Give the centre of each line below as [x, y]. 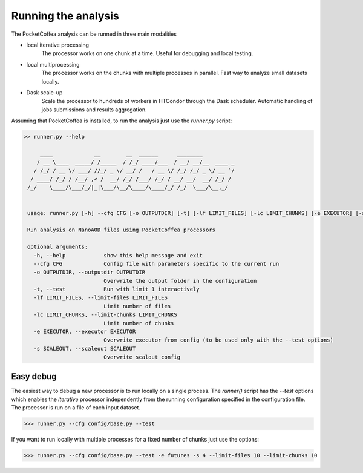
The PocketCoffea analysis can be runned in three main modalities [94, 34]
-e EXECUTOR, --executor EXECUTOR [85, 332]
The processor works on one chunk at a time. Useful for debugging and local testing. [147, 53]
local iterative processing [58, 45]
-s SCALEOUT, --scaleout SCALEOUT [85, 349]
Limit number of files [137, 306]
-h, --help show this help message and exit [118, 255]
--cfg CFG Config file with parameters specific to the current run [156, 264]
